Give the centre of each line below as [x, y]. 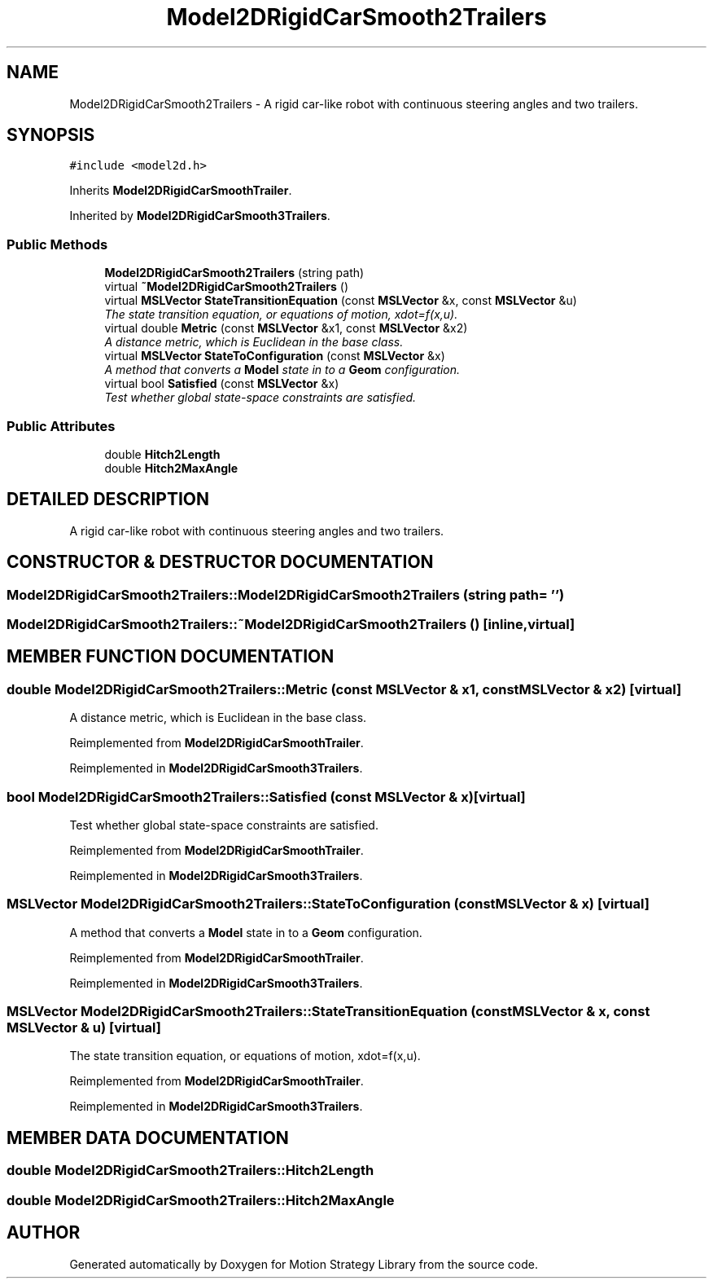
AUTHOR [44, 1233]
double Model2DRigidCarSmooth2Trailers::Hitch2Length [190, 1171]
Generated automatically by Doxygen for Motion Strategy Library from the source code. [304, 1264]
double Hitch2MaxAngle [171, 468]
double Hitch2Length [162, 454]
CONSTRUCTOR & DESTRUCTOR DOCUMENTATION [220, 562]
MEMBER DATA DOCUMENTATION [148, 1138]
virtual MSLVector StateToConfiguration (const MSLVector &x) [275, 356]
